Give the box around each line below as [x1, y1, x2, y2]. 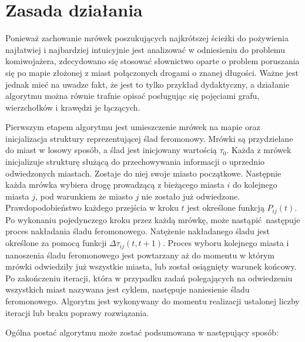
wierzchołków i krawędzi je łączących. [5, 101, 140, 113]
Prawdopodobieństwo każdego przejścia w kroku [5, 201, 179, 214]
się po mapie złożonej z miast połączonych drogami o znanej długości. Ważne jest [5, 66, 299, 78]
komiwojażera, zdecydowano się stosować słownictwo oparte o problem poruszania [5, 55, 300, 67]
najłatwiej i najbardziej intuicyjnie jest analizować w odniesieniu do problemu [5, 43, 285, 55]
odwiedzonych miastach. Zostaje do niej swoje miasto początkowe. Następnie [5, 167, 281, 179]
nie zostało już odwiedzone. [141, 190, 240, 202]
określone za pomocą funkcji [5, 237, 107, 249]
